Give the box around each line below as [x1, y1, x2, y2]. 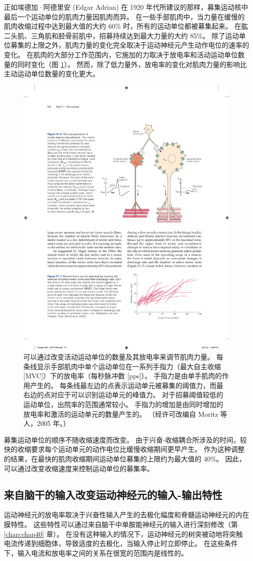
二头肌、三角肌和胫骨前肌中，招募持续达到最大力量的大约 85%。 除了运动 [4, 30, 239, 40]
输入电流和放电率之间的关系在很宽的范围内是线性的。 [17, 547, 188, 558]
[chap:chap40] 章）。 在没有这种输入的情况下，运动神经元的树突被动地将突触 [4, 528, 243, 539]
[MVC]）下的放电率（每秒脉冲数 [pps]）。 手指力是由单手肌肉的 [23, 371, 222, 381]
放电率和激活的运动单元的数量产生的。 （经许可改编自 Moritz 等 [23, 408, 227, 419]
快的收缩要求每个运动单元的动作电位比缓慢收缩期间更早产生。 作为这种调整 [4, 444, 245, 454]
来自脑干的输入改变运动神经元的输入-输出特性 [4, 487, 223, 502]
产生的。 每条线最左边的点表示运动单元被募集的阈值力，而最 [30, 380, 223, 390]
